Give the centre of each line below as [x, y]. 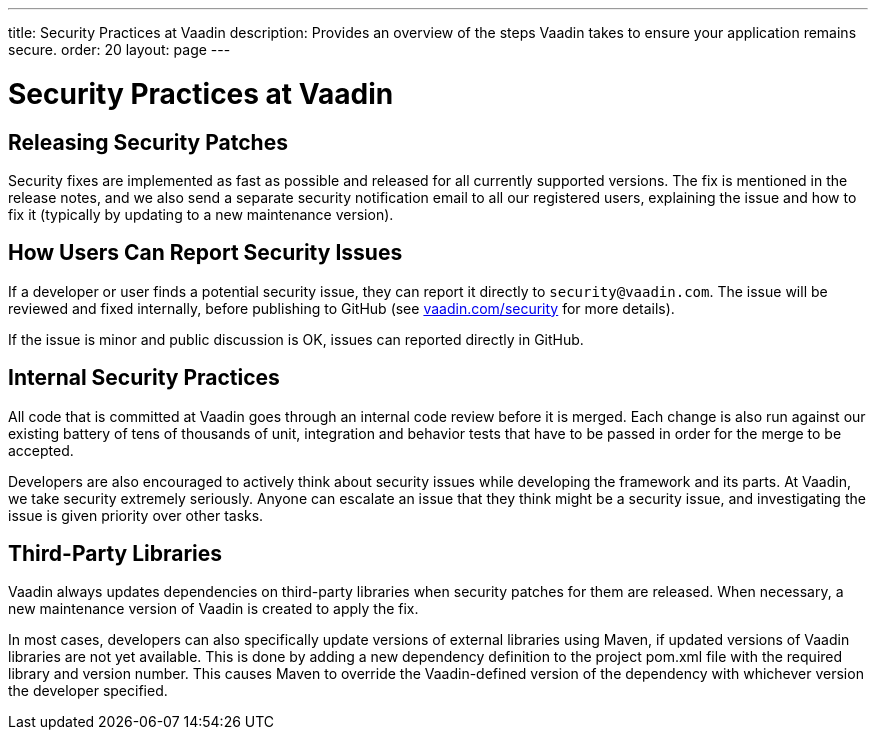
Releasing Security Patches [148, 142]
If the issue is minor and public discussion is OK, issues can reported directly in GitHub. [296, 339]
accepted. [41, 450]
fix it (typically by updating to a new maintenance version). [201, 214]
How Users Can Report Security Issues [205, 253]
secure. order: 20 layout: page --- [119, 49]
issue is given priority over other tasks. [136, 515]
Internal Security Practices [144, 378]
